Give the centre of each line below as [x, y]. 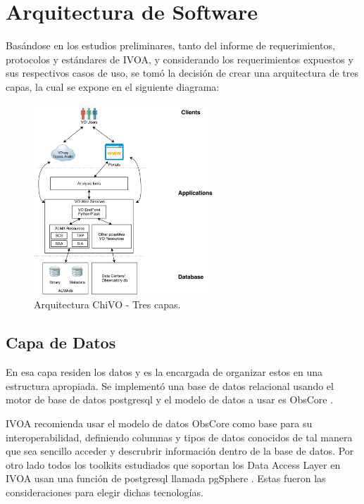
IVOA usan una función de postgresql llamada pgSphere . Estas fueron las [166, 478]
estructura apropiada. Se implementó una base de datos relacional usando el [170, 385]
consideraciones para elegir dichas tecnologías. [105, 492]
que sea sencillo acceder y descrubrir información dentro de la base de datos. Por [180, 451]
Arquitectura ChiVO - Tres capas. [107, 304]
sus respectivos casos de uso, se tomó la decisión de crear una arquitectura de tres [182, 73]
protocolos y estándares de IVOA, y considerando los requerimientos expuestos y [180, 59]
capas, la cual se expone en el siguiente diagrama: [113, 86]
